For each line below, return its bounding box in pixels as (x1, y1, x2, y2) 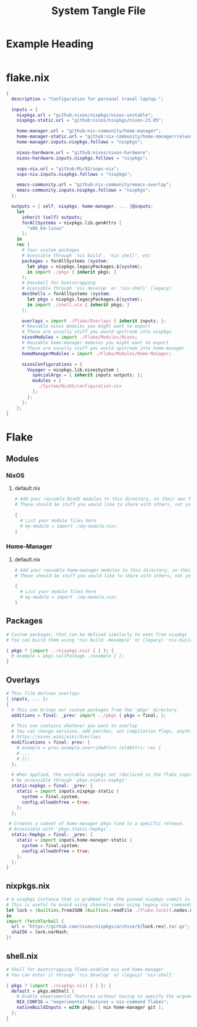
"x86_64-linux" (27, 225, 64, 231)
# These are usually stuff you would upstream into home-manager (21, 345, 185, 351)
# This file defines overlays (6, 691, 80, 696)
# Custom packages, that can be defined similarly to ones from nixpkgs (6, 631, 188, 638)
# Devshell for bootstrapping (21, 280, 96, 286)
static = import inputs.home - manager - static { (16, 837, 133, 843)
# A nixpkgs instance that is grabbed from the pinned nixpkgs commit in (6, 896, 191, 902)
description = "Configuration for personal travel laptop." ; (11, 96, 164, 102)
